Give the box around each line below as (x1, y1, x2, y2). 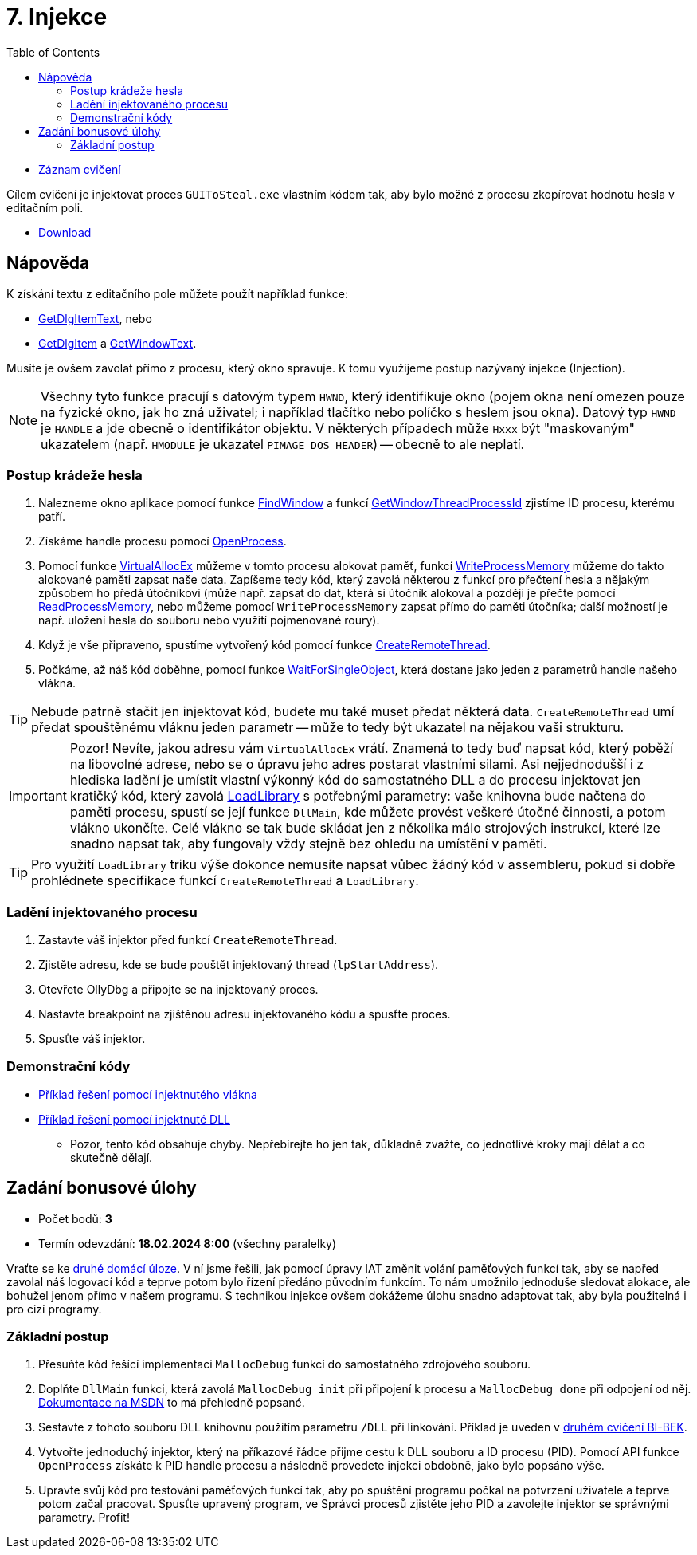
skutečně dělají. (70, 1150, 153, 1164)
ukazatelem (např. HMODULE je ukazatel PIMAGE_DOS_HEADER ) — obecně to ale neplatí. (41, 435, 525, 452)
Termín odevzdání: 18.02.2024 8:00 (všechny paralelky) (38, 1236, 337, 1250)
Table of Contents (6, 45, 100, 59)
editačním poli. (6, 200, 84, 215)
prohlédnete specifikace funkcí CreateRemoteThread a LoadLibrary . (31, 872, 419, 889)
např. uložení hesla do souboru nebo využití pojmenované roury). (38, 613, 380, 628)
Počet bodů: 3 (38, 1211, 112, 1226)
